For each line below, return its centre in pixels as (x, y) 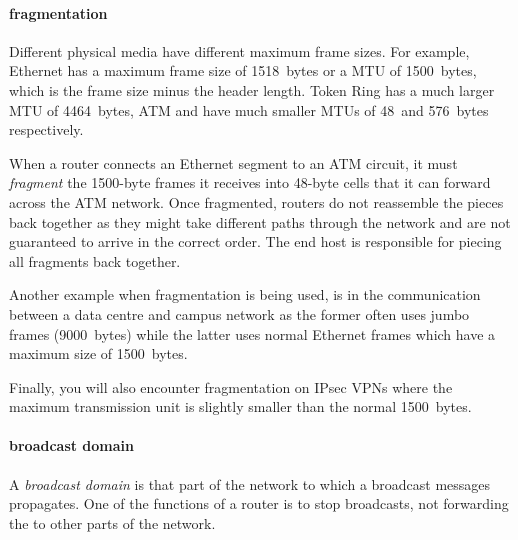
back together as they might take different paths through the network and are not (260, 221)
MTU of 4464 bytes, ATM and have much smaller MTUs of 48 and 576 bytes (249, 109)
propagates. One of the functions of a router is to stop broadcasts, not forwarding (259, 503)
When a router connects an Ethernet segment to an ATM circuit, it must (233, 162)
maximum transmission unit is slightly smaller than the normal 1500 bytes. (240, 406)
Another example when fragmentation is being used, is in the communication (245, 294)
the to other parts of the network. (112, 522)
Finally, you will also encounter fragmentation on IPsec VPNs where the (231, 386)
